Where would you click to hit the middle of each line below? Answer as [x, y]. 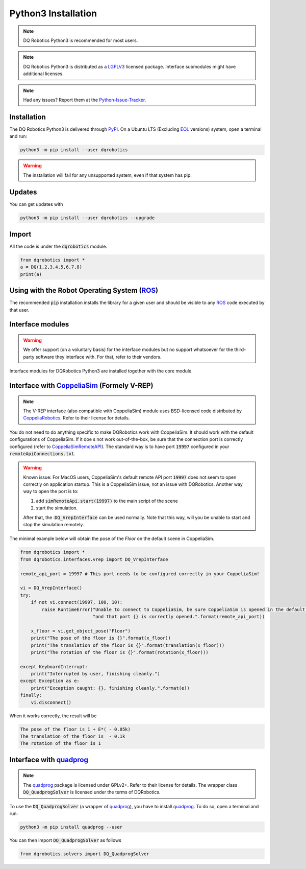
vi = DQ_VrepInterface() [51, 588]
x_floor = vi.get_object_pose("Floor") [81, 631]
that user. [19, 310]
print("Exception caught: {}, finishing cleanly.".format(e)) [110, 688]
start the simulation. [57, 508]
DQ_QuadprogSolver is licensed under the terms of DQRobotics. [92, 792]
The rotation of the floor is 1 [61, 744]
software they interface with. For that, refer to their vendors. [98, 357]
